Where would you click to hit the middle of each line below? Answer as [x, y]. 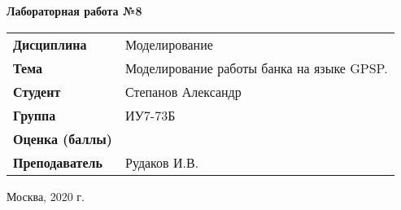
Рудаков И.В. [162, 162]
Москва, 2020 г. [46, 196]
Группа [35, 115]
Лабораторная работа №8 [74, 11]
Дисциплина [50, 44]
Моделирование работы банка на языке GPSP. [256, 68]
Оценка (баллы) [63, 138]
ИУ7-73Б [150, 115]
